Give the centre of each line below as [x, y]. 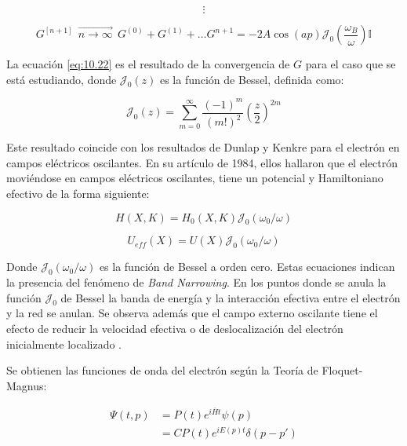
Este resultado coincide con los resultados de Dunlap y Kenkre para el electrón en [203, 147]
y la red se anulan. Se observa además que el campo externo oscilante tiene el [192, 313]
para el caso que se [351, 64]
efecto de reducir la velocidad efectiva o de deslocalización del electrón [175, 329]
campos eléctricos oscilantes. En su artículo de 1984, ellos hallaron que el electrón [202, 162]
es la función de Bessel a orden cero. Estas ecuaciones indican [247, 267]
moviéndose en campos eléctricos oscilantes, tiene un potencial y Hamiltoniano [195, 178]
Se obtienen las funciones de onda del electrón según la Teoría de [162, 370]
